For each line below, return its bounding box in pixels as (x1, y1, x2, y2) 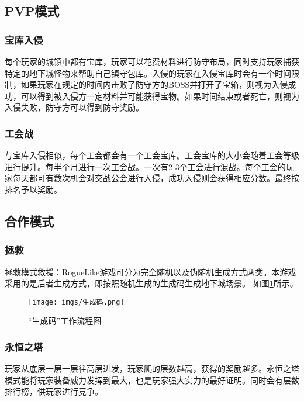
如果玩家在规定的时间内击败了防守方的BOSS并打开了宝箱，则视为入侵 (20, 78, 288, 91)
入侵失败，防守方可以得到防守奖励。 (5, 101, 144, 113)
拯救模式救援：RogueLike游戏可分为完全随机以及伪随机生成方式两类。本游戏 (5, 265, 296, 278)
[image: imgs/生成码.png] (28, 298, 125, 306)
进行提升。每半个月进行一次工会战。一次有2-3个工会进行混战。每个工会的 (5, 160, 286, 172)
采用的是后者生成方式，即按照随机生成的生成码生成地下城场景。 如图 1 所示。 (5, 277, 298, 289)
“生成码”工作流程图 (28, 314, 102, 327)
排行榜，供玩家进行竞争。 (5, 385, 103, 397)
